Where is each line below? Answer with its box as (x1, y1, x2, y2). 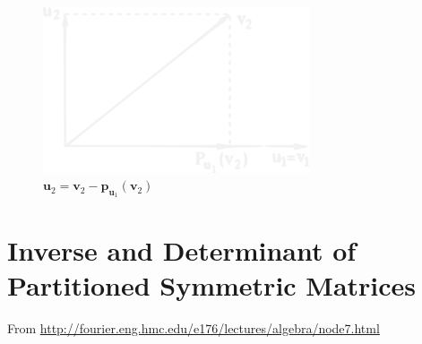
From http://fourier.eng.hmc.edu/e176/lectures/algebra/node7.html (7, 318, 380, 337)
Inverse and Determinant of (7, 231, 357, 268)
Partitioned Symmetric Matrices (7, 266, 417, 303)
